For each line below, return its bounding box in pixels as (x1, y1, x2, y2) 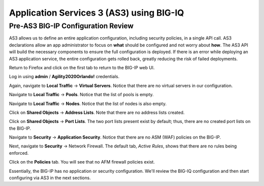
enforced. (9, 150, 29, 156)
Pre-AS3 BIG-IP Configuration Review (9, 21, 134, 30)
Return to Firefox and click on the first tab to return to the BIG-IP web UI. (9, 64, 155, 70)
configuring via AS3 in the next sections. (9, 175, 91, 181)
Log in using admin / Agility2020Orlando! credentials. (9, 74, 120, 80)
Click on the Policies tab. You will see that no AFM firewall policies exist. (9, 159, 155, 165)
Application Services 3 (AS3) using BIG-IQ (9, 7, 184, 18)
